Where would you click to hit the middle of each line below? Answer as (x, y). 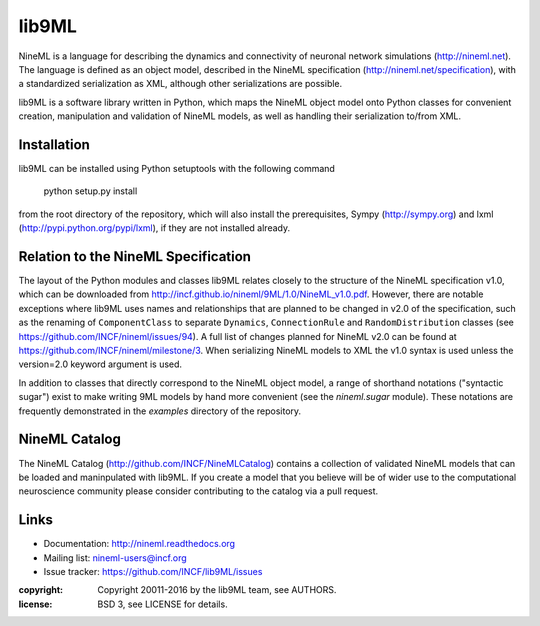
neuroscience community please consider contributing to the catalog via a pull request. (198, 491)
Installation (54, 144)
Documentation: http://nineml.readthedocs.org (139, 544)
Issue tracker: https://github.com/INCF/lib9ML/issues (153, 571)
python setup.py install (90, 191)
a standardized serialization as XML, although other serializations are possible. (180, 84)
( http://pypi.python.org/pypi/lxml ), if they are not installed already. (154, 228)
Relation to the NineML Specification (135, 256)
